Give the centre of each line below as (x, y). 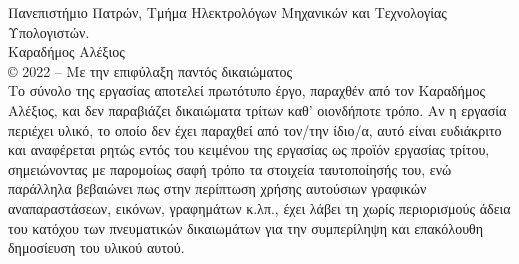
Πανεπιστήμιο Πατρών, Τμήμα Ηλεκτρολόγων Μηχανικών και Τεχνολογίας (227, 12)
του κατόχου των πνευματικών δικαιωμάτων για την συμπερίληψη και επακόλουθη (246, 227)
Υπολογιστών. (49, 31)
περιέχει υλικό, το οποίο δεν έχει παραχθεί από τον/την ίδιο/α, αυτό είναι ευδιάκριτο (255, 129)
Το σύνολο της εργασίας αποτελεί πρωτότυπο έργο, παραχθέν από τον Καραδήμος (246, 90)
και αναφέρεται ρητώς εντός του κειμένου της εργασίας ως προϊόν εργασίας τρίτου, (249, 149)
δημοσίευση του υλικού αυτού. (96, 247)
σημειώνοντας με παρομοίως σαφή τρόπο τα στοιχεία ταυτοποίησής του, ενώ (230, 168)
